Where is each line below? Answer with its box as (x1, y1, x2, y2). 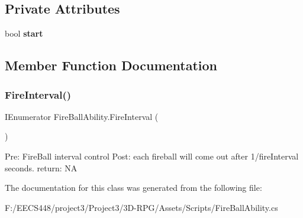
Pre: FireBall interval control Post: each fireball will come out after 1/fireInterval (5, 149, 299, 162)
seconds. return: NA (5, 161, 78, 174)
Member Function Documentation (5, 56, 218, 74)
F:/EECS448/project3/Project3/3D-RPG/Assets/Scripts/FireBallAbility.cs (5, 201, 278, 213)
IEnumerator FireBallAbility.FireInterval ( (5, 110, 159, 122)
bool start (5, 27, 43, 40)
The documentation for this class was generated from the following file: (5, 181, 262, 194)
